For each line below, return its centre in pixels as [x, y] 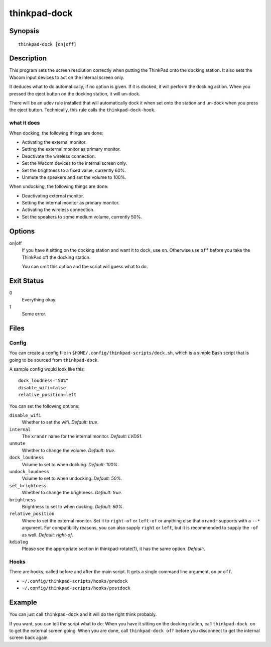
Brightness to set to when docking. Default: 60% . [73, 506]
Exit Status [27, 281]
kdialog [19, 542]
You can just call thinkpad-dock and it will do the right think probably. [83, 614]
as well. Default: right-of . [48, 534]
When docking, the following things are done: [56, 133]
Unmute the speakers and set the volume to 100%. [74, 177]
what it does [25, 123]
